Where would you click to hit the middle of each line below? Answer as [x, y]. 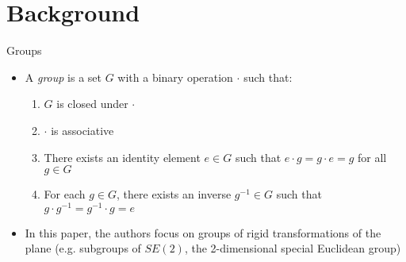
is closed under [92, 104]
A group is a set [63, 77]
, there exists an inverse [174, 194]
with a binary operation [175, 77]
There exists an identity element [122, 157]
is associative [82, 130]
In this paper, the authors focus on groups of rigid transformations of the [203, 232]
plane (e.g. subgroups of [83, 248]
